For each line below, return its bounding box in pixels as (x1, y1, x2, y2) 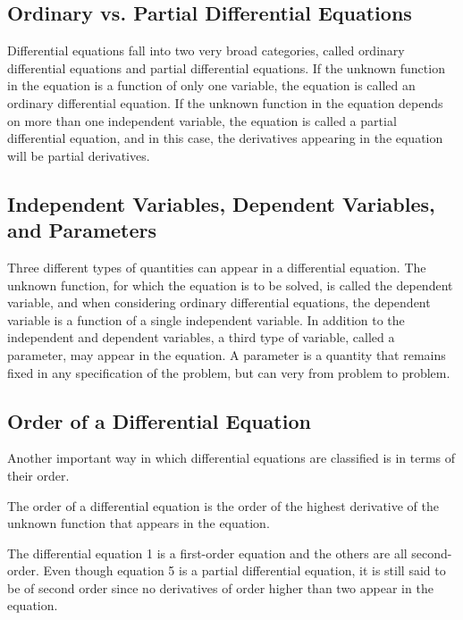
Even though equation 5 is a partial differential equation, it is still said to (43, 561, 446, 580)
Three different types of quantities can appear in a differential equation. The (7, 257, 426, 276)
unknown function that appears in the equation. (7, 514, 270, 532)
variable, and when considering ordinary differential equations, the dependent (7, 293, 431, 312)
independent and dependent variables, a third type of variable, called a (7, 328, 395, 347)
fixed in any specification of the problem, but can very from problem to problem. (7, 363, 450, 381)
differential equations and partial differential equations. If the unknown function (7, 58, 445, 77)
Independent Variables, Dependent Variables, (7, 189, 435, 217)
